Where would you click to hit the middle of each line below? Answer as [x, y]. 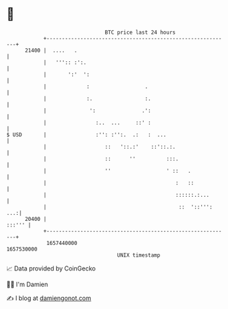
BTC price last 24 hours [140, 32]
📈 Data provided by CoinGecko [51, 268]
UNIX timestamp [139, 255]
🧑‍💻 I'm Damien [27, 284]
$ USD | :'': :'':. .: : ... [87, 135]
